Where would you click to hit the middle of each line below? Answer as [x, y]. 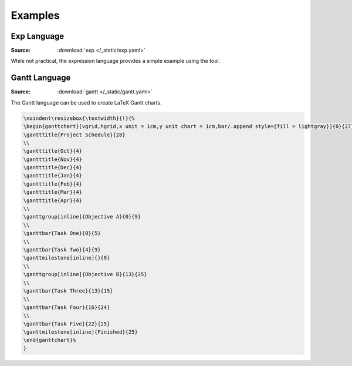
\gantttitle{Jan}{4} [53, 176]
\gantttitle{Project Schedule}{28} [74, 135]
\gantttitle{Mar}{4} [53, 192]
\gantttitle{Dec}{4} [53, 168]
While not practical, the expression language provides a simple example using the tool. [116, 61]
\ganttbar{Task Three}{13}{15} [68, 291]
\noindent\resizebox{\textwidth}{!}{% [79, 118]
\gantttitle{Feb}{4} [53, 184]
